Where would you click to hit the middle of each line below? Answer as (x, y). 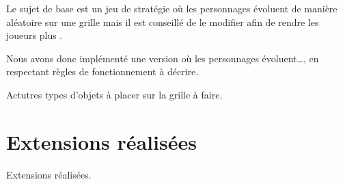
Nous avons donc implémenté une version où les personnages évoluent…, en (163, 58)
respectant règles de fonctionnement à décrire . (102, 71)
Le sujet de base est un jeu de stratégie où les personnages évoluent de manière (172, 8)
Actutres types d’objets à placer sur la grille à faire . (114, 94)
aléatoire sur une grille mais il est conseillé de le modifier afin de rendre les (163, 22)
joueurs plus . (35, 35)
